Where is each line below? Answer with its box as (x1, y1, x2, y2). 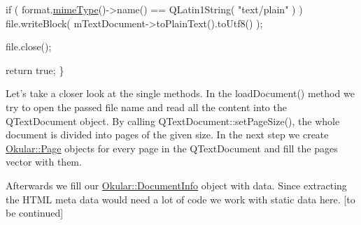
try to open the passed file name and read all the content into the (6, 99, 287, 114)
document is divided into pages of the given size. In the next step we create (6, 127, 329, 142)
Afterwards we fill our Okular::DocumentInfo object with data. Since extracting (6, 177, 347, 192)
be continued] (6, 205, 64, 220)
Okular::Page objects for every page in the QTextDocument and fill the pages (6, 140, 338, 155)
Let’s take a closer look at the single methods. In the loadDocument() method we (6, 86, 355, 101)
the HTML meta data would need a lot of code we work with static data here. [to (6, 191, 355, 206)
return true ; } (6, 62, 64, 77)
